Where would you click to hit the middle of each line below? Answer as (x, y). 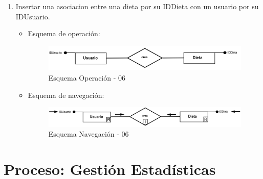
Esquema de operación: (64, 33)
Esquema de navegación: (66, 95)
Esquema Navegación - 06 (89, 134)
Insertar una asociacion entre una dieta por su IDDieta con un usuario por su (137, 6)
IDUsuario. (33, 16)
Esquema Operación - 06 (87, 77)
